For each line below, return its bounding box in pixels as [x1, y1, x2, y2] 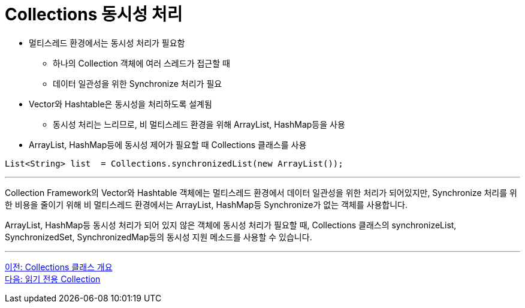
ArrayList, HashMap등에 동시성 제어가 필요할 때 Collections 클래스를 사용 [29, 139, 307, 150]
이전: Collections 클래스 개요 [5, 261, 113, 272]
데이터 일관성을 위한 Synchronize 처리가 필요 [53, 78, 222, 89]
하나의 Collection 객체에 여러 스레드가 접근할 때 [53, 58, 230, 68]
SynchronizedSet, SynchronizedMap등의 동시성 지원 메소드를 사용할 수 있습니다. [5, 231, 312, 242]
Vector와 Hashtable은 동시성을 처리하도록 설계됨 [29, 98, 212, 109]
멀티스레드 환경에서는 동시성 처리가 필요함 [29, 37, 185, 48]
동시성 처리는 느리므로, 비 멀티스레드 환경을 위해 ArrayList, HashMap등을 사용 [53, 119, 345, 129]
